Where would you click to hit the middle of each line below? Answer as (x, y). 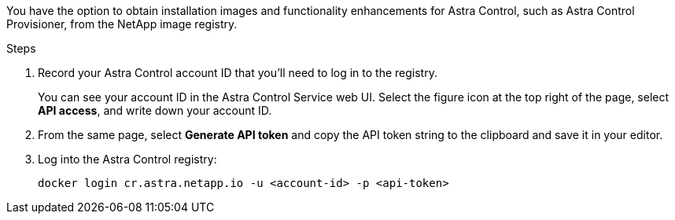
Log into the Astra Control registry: (127, 159)
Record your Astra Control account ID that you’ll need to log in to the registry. (238, 73)
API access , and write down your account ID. (155, 110)
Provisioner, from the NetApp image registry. (122, 24)
